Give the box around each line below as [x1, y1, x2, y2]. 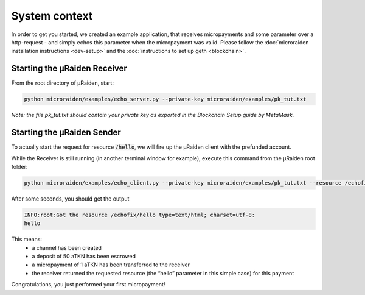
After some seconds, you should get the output [11, 195, 130, 202]
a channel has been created [32, 244, 102, 251]
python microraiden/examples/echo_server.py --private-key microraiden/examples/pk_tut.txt [24, 96, 307, 103]
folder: [11, 163, 28, 170]
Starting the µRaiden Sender [11, 127, 121, 138]
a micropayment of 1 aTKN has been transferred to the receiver [32, 261, 190, 268]
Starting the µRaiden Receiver [11, 63, 128, 74]
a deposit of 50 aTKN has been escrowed [32, 253, 136, 260]
